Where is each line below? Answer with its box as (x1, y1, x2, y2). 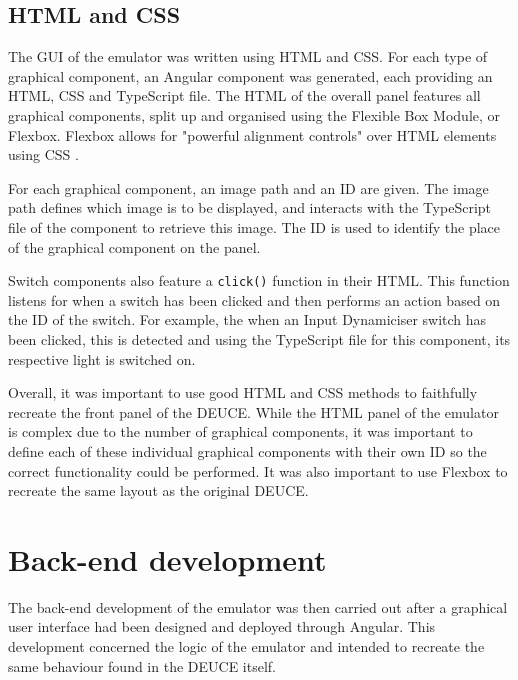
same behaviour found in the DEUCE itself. (8, 655, 276, 676)
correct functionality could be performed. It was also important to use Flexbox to (8, 460, 508, 481)
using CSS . (8, 144, 79, 165)
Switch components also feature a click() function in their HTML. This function (8, 270, 510, 291)
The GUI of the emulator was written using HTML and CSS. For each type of (8, 46, 488, 67)
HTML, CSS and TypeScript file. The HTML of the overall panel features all (8, 85, 481, 106)
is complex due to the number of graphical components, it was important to (8, 421, 473, 442)
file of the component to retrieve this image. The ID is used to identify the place (8, 216, 501, 237)
